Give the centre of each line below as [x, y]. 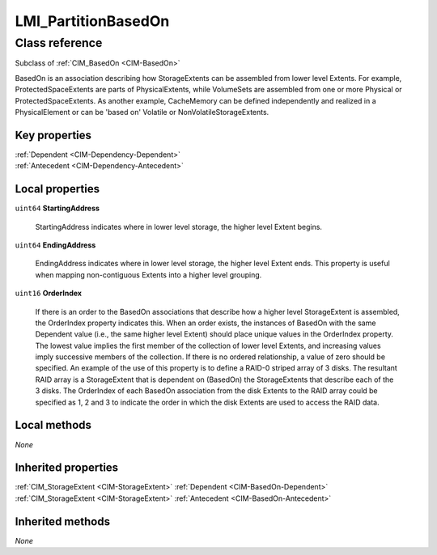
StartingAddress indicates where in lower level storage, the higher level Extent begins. [179, 227]
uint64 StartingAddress [57, 208]
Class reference [59, 43]
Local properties [57, 189]
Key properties [53, 135]
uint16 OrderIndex [49, 293]
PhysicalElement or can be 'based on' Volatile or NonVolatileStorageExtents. [142, 112]
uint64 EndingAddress [55, 245]
